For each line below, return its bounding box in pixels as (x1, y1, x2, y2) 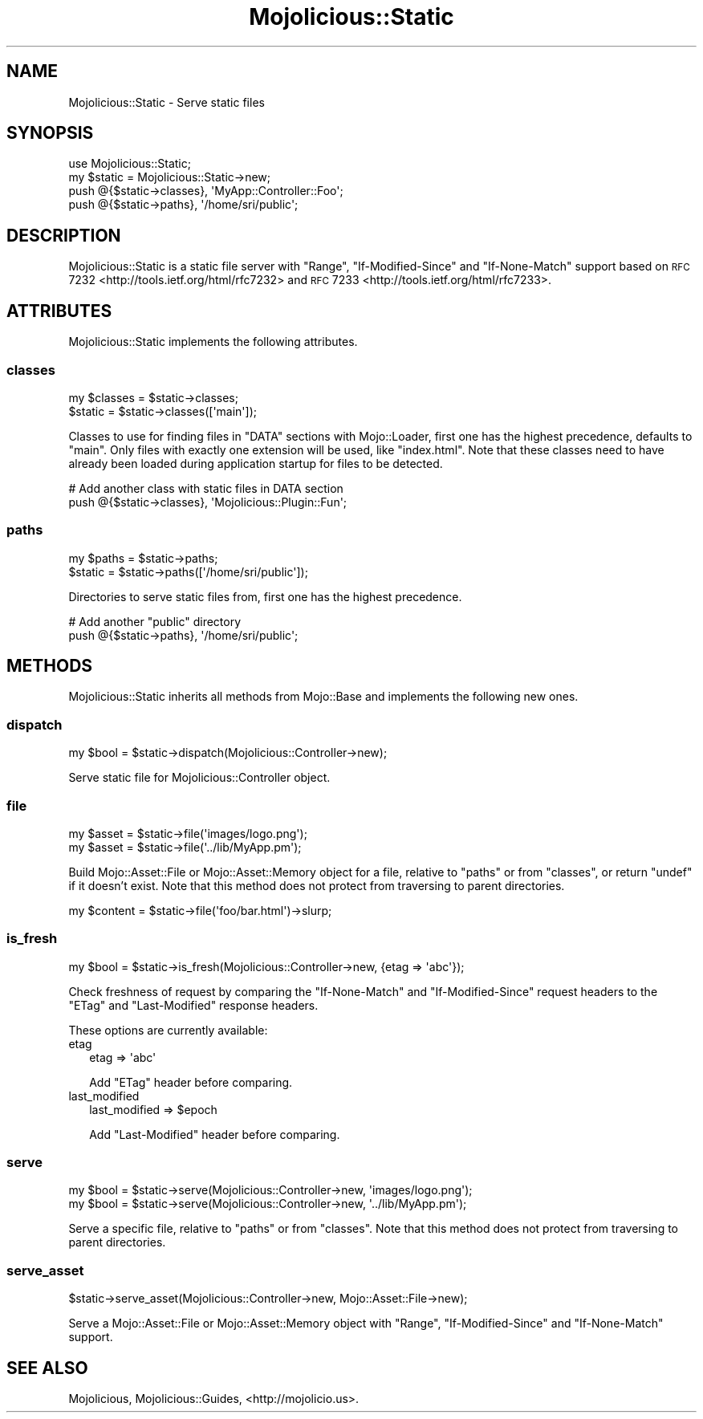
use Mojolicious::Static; (68, 157, 191, 171)
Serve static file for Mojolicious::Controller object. (68, 770, 331, 785)
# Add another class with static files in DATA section (68, 481, 343, 495)
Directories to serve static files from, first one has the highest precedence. (68, 589, 462, 604)
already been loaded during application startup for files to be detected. (68, 456, 443, 470)
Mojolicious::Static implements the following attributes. (68, 335, 358, 349)
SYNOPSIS (6, 123, 94, 144)
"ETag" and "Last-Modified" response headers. (68, 998, 319, 1012)
